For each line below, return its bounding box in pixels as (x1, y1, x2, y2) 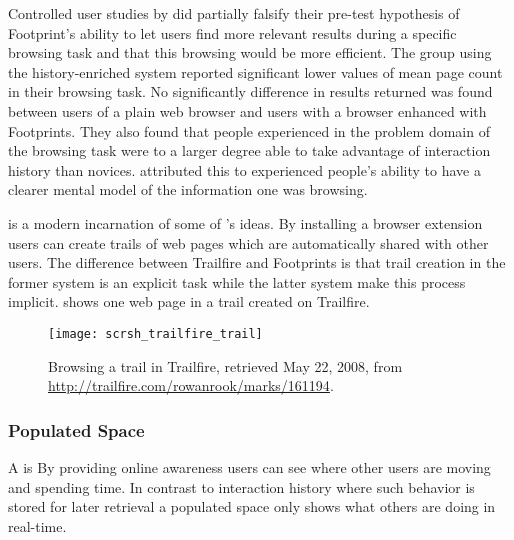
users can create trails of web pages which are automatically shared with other (8, 232, 489, 253)
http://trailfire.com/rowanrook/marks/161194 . (48, 375, 334, 396)
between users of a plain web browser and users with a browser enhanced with (8, 100, 487, 121)
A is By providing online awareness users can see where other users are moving (8, 456, 491, 477)
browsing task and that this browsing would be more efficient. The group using (8, 42, 492, 63)
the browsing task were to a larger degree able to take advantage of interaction (8, 140, 491, 161)
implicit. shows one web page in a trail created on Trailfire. (8, 291, 370, 312)
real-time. (8, 515, 67, 536)
